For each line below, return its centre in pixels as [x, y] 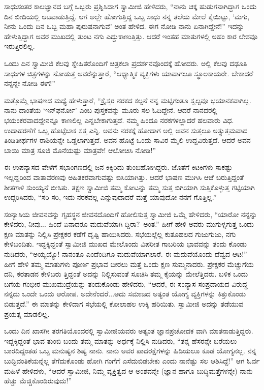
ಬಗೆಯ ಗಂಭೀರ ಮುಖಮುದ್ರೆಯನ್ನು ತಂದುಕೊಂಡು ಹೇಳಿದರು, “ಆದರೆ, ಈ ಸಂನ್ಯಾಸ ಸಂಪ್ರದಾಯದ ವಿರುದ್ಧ [126, 283]
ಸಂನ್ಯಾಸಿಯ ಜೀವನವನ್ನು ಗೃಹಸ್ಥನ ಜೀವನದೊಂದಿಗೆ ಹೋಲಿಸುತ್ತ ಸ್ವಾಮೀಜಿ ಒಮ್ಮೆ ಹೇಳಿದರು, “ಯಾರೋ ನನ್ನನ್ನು [131, 214]
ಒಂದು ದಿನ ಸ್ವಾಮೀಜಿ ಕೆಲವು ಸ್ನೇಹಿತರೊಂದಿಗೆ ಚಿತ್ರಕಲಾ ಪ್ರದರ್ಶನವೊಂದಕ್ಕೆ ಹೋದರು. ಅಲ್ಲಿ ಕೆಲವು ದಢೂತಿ [126, 63]
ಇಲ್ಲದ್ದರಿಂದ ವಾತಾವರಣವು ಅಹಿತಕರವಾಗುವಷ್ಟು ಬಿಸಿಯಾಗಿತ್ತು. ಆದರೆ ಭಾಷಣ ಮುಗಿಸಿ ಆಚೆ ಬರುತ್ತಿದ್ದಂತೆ [124, 177]
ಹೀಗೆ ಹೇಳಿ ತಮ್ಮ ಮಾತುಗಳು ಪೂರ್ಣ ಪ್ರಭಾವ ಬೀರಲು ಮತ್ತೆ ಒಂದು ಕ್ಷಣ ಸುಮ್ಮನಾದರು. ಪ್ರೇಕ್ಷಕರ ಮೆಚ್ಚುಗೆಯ [129, 264]
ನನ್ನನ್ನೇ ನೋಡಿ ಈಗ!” [30, 83]
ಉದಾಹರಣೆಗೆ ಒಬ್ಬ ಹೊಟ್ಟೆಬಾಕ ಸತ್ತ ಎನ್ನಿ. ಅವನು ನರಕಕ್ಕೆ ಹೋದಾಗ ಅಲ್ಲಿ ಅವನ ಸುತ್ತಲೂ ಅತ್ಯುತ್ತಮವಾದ [126, 130]
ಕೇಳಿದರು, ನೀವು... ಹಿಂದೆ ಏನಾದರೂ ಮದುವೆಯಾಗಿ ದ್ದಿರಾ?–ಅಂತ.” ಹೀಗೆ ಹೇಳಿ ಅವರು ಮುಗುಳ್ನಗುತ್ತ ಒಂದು [129, 224]
